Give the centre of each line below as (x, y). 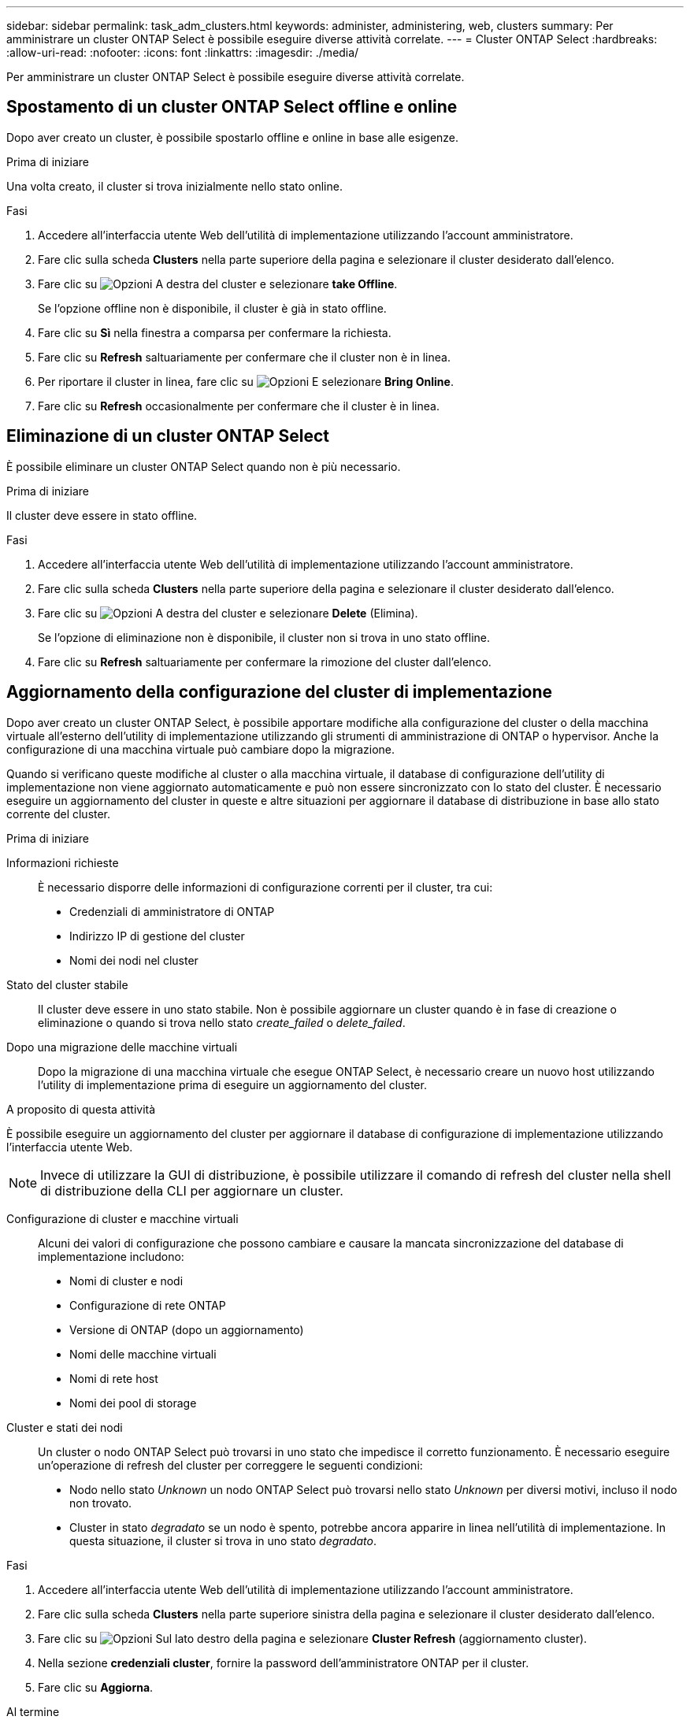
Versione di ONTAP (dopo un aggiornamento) (187, 1329)
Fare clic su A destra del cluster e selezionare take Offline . (218, 284)
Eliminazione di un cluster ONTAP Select (168, 436)
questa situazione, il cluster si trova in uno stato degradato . (223, 1540)
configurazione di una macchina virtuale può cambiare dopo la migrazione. (201, 749)
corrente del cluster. (59, 814)
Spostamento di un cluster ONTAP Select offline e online (232, 107)
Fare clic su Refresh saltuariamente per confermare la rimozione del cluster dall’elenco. (265, 662)
